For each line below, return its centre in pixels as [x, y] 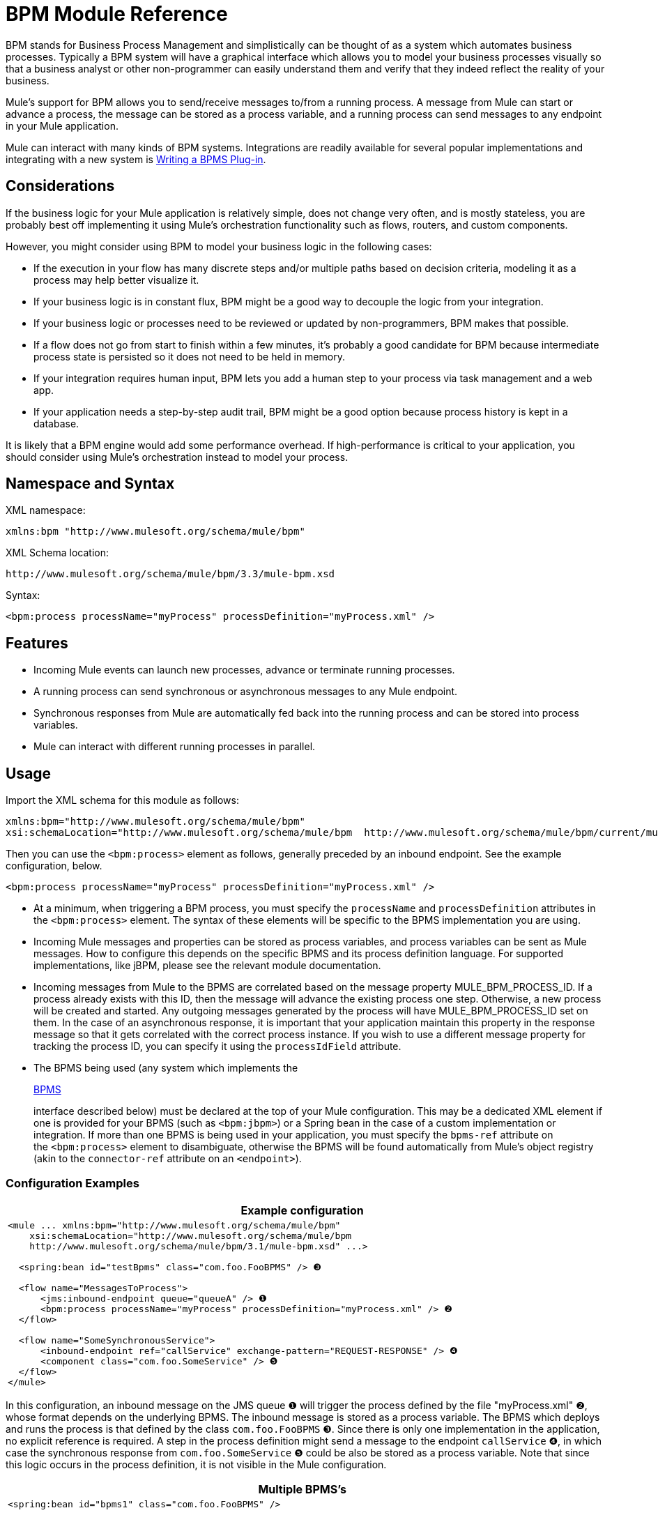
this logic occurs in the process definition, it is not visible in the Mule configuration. [196, 1464]
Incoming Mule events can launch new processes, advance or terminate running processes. [244, 670]
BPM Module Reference [117, 14]
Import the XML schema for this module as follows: [123, 800]
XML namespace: [46, 510]
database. [56, 423]
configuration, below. [54, 866]
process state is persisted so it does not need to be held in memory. [189, 356]
